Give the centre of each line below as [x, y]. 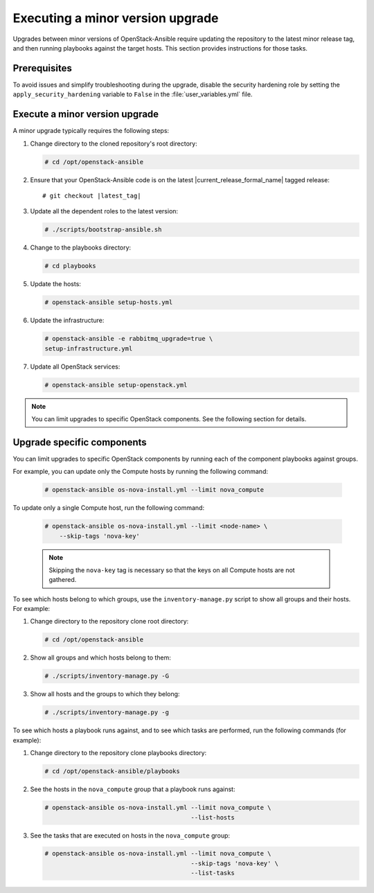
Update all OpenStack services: [75, 366]
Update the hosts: [55, 284]
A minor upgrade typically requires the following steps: [91, 131]
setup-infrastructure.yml [89, 348]
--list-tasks [213, 873]
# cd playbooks [70, 266]
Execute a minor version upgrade [86, 114]
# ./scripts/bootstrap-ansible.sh [103, 230]
